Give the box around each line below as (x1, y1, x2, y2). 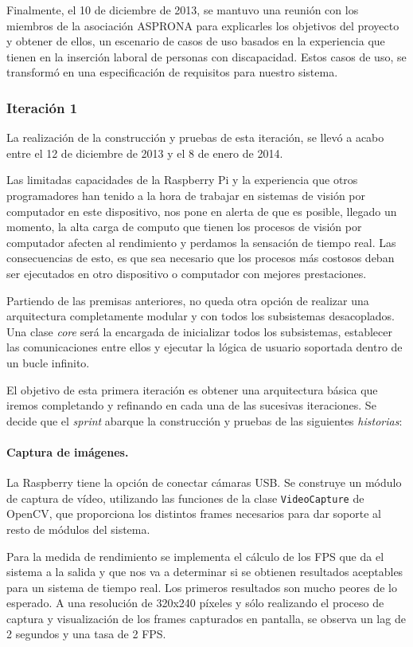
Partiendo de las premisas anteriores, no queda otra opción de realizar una (6, 292, 369, 308)
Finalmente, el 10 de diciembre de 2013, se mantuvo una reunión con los (6, 2, 359, 18)
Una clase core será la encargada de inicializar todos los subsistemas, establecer (6, 323, 392, 339)
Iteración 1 (6, 97, 78, 117)
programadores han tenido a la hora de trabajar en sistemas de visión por (6, 186, 366, 203)
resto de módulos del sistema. (6, 520, 150, 537)
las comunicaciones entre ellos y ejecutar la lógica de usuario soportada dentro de (6, 339, 403, 355)
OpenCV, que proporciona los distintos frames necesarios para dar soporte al (6, 505, 381, 522)
